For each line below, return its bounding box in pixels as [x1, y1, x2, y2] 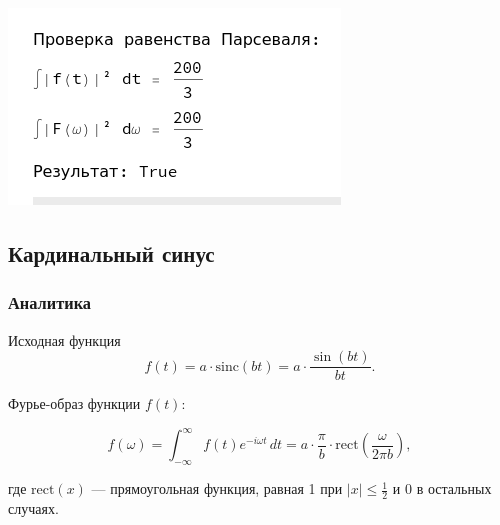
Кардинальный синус [8, 237, 215, 268]
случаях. [8, 497, 59, 518]
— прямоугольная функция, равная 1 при [91, 478, 343, 499]
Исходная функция [8, 329, 121, 350]
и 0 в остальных [392, 478, 492, 499]
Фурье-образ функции [8, 393, 141, 414]
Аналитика [8, 290, 91, 315]
